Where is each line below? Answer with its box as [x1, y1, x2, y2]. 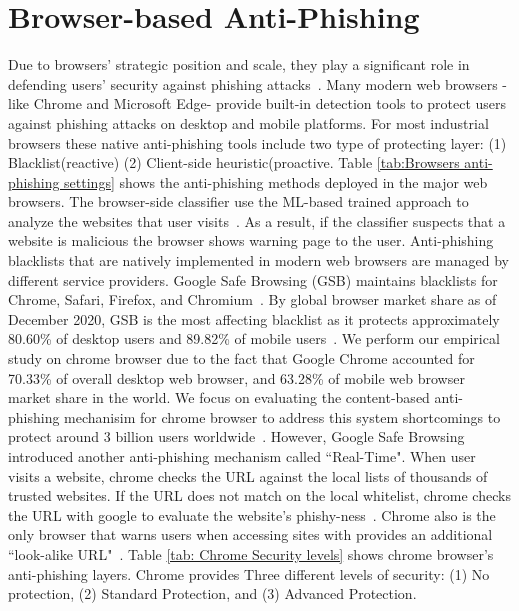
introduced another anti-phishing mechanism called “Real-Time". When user [8, 446, 476, 466]
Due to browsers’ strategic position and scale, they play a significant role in [8, 54, 470, 75]
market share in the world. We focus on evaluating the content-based [8, 387, 430, 408]
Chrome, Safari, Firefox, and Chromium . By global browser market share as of [8, 289, 497, 310]
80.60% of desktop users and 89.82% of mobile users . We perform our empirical [8, 328, 500, 349]
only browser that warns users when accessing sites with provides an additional [8, 524, 493, 545]
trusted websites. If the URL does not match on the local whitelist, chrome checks [8, 485, 511, 506]
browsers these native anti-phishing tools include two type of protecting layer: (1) [8, 132, 507, 153]
